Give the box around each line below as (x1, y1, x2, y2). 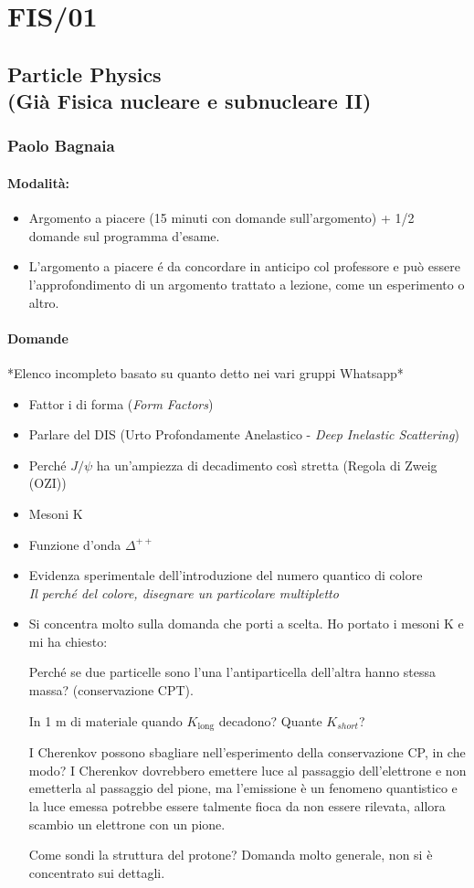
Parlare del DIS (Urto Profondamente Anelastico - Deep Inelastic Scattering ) (28, 425, 459, 444)
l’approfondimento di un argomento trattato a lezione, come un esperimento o (28, 274, 465, 293)
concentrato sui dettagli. (28, 862, 165, 882)
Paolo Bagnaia (7, 134, 115, 157)
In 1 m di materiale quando (28, 711, 183, 730)
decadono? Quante (218, 711, 322, 730)
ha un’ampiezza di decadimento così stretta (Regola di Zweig (96, 455, 437, 474)
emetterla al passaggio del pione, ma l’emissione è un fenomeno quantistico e (28, 778, 458, 798)
